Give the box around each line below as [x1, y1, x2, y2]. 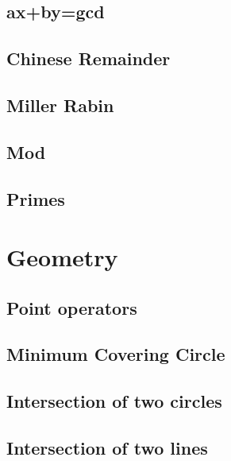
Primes [6, 186, 65, 211]
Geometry [6, 241, 118, 273]
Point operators [6, 295, 137, 320]
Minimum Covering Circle [6, 342, 225, 366]
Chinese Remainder [6, 46, 171, 71]
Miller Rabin [6, 92, 114, 117]
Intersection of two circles [6, 389, 222, 413]
